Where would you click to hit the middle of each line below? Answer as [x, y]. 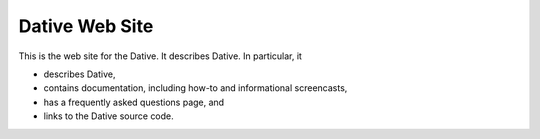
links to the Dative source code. [108, 116]
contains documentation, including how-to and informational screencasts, [195, 88]
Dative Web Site [86, 26]
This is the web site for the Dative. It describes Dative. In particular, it [160, 56]
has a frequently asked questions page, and [134, 102]
